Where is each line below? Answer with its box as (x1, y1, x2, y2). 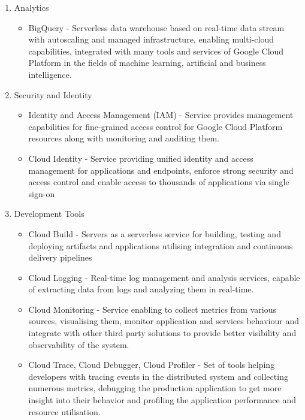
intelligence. (28, 68, 72, 80)
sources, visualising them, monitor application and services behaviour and (28, 315, 299, 327)
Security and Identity (14, 88, 92, 101)
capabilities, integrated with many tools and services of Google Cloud (28, 44, 284, 57)
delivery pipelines (28, 251, 92, 264)
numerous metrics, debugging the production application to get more (28, 382, 282, 394)
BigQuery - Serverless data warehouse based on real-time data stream (28, 21, 285, 34)
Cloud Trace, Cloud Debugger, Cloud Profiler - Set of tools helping (28, 358, 275, 371)
